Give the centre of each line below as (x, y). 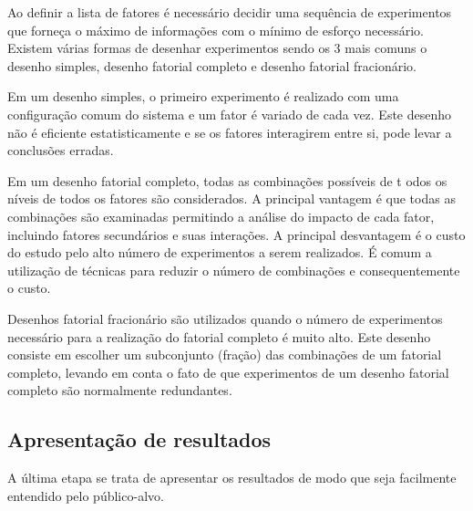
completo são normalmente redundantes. (120, 390)
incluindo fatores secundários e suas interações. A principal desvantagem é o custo (236, 234)
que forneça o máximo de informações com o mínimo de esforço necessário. (216, 30)
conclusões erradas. (61, 150)
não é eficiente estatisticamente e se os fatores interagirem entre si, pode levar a (230, 132)
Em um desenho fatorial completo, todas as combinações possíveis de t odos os (227, 180)
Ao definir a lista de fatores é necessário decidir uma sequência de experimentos (230, 12)
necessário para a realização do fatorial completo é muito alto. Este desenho (219, 336)
